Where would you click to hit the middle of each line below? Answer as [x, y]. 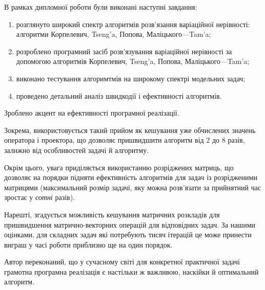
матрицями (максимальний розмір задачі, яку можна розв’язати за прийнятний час [133, 187]
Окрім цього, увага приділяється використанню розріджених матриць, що [119, 167]
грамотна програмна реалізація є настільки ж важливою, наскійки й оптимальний [131, 271]
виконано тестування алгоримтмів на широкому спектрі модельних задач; [131, 78]
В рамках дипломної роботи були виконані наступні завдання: [101, 7]
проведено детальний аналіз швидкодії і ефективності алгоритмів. [119, 95]
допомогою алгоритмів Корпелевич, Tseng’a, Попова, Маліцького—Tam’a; [133, 61]
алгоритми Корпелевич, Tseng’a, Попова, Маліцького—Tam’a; [114, 34]
